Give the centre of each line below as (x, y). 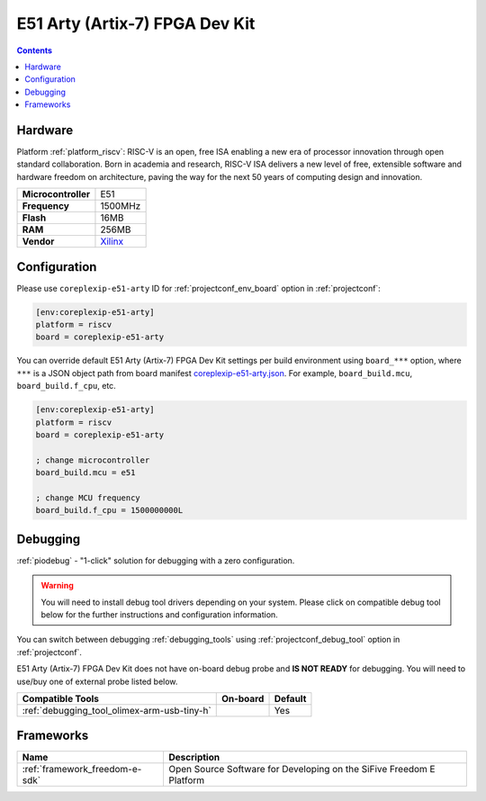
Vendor (38, 241)
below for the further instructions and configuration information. (159, 615)
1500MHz (121, 206)
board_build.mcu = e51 (85, 473)
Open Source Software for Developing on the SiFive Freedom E (302, 769)
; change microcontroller (93, 460)
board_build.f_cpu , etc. (66, 386)
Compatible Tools (60, 698)
